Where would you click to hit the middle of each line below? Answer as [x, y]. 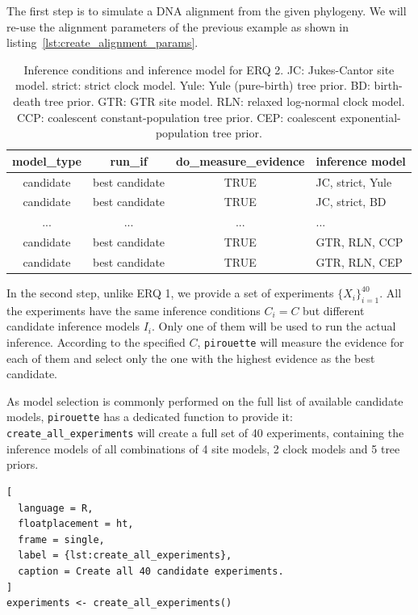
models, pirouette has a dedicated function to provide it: [150, 417]
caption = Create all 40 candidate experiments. [151, 571]
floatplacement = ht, [76, 524]
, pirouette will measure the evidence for [301, 342]
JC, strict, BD [351, 202]
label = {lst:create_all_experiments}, [125, 556]
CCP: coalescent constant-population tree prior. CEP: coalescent [177, 117]
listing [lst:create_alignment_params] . [102, 42]
